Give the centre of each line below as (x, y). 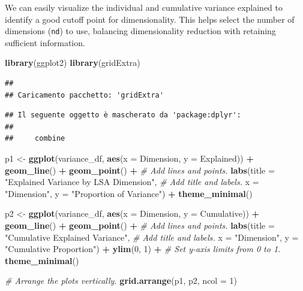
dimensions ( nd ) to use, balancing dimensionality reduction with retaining (140, 31)
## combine (35, 139)
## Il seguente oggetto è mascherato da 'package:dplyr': (123, 115)
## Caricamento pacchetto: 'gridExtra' (84, 95)
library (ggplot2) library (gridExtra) (73, 63)
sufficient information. (45, 42)
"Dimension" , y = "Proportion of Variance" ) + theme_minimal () (129, 193)
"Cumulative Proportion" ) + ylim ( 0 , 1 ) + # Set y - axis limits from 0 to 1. (143, 249)
